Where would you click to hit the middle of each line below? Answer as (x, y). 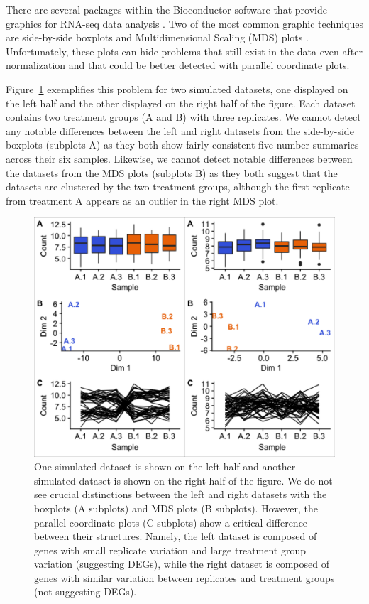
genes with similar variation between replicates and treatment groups (184, 577)
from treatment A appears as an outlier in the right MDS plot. (142, 200)
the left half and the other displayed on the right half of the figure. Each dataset (181, 103)
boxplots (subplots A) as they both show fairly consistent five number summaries (182, 145)
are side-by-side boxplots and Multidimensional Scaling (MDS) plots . (157, 37)
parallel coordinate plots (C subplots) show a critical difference (171, 522)
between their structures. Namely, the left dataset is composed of (176, 536)
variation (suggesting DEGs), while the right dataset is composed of (182, 564)
